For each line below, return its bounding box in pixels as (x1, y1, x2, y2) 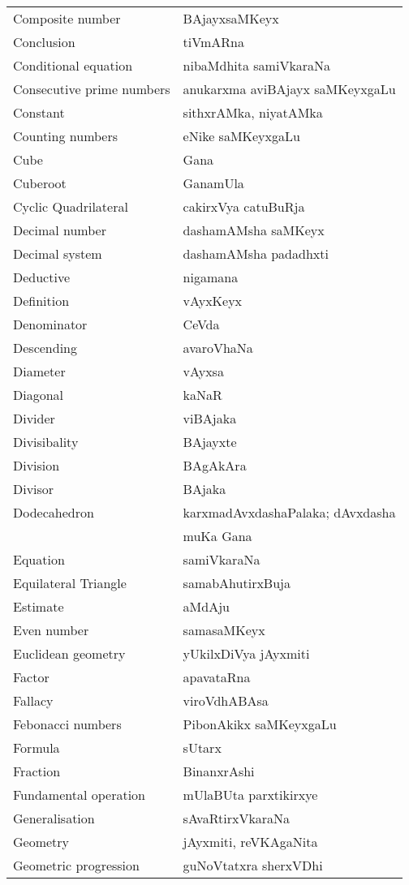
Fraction (13, 762, 61, 780)
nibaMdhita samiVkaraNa (183, 56, 331, 75)
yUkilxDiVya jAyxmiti (183, 644, 310, 663)
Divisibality (13, 432, 79, 451)
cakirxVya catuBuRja (183, 197, 305, 216)
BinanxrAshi (183, 762, 255, 780)
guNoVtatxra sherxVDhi (183, 856, 323, 874)
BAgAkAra (183, 456, 247, 475)
